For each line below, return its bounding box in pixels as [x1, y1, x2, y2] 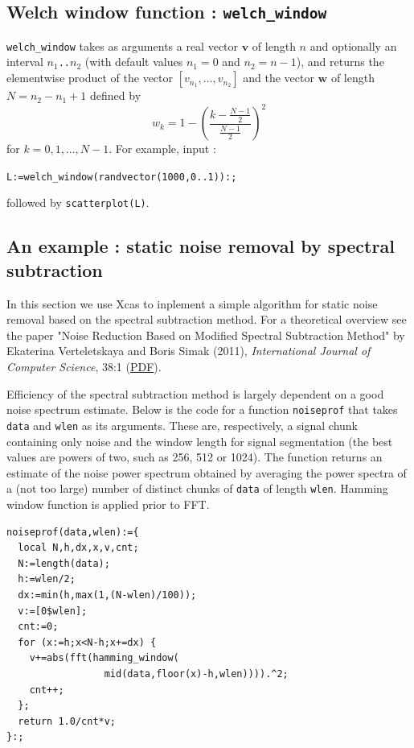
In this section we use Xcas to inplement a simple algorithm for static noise [6, 295, 378, 312]
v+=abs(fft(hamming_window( [29, 652, 179, 664]
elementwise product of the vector [6, 69, 174, 86]
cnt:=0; [18, 621, 59, 633]
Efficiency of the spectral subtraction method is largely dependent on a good [6, 385, 384, 402]
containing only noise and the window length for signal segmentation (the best [6, 432, 393, 449]
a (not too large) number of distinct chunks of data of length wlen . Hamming [6, 480, 388, 497]
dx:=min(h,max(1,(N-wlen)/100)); [18, 589, 197, 601]
